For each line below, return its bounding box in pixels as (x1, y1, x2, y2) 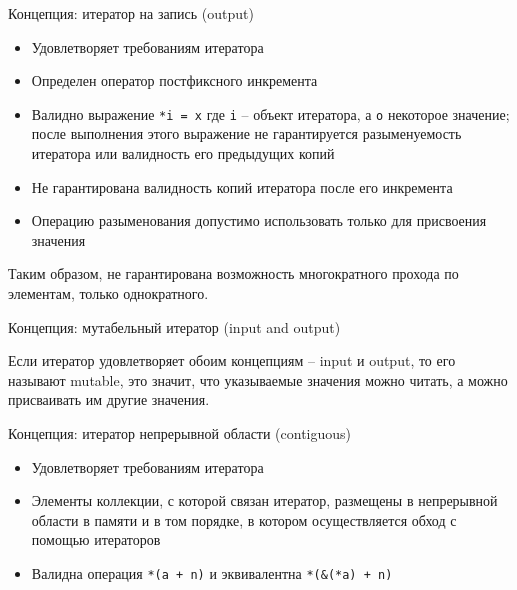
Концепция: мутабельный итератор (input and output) (8, 316, 341, 337)
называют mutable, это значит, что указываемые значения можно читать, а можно (8, 369, 508, 390)
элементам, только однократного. (8, 283, 209, 303)
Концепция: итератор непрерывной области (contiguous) (8, 422, 352, 443)
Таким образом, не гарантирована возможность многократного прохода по (8, 263, 459, 284)
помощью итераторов (31, 529, 161, 550)
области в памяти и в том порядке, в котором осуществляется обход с (31, 509, 457, 530)
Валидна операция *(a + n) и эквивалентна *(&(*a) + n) (31, 562, 393, 583)
